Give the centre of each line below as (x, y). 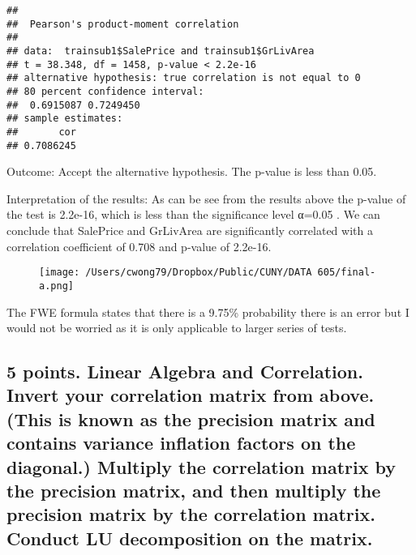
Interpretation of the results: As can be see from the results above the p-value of (206, 198)
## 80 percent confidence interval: (105, 91)
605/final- (347, 273)
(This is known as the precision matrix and (191, 418)
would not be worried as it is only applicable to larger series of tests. (177, 328)
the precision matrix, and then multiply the (194, 491)
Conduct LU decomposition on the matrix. (190, 538)
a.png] (56, 286)
